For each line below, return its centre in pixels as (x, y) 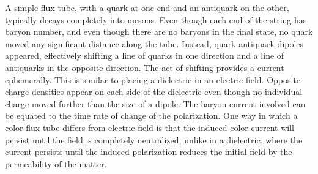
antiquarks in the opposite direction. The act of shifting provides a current (145, 67)
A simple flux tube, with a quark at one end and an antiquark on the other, (147, 7)
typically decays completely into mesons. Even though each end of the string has (156, 19)
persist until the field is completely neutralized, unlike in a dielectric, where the (154, 139)
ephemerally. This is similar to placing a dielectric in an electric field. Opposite (153, 79)
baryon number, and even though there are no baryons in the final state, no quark (159, 32)
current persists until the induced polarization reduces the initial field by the (149, 152)
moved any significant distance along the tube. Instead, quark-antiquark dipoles (154, 43)
